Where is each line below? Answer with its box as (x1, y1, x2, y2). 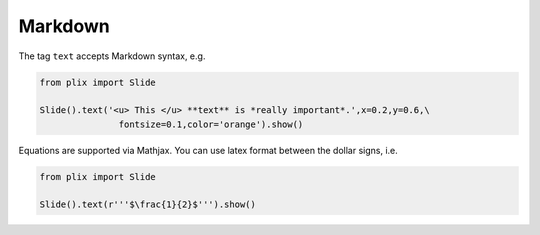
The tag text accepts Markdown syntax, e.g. (18, 50, 206, 62)
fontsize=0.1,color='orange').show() (118, 118, 304, 130)
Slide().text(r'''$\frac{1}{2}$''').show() (39, 199, 257, 210)
